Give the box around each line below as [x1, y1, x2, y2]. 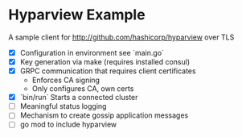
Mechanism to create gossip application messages [19, 110, 189, 120]
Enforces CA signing [31, 75, 100, 85]
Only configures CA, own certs [31, 84, 134, 93]
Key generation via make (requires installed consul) [19, 57, 191, 66]
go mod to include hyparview [19, 119, 117, 130]
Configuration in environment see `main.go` [19, 48, 165, 57]
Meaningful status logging [19, 102, 107, 111]
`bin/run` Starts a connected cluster [19, 93, 138, 102]
